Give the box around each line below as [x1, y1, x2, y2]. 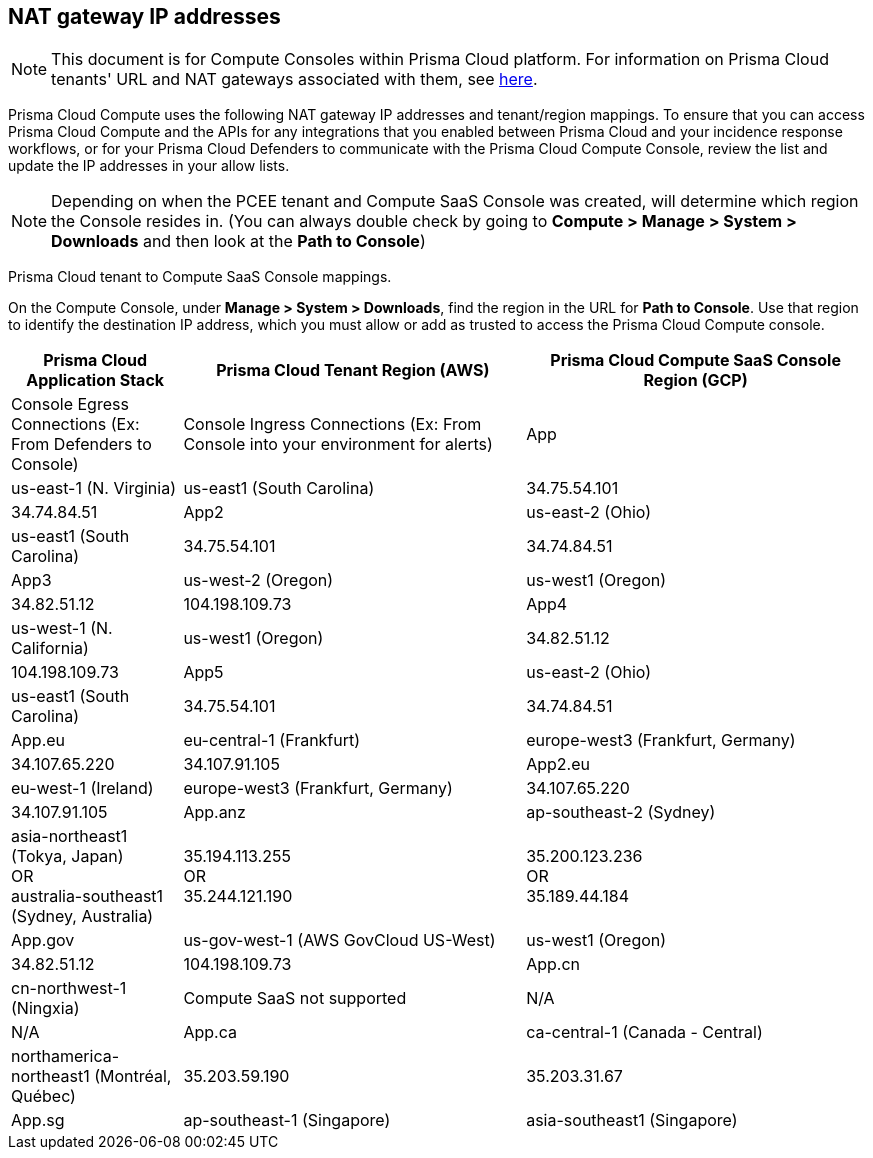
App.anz [183, 802, 246, 823]
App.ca [183, 1022, 237, 1043]
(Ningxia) [11, 998, 80, 1019]
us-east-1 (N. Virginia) [11, 478, 176, 499]
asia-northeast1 [11, 826, 128, 847]
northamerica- [11, 1046, 120, 1067]
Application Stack [26, 370, 165, 391]
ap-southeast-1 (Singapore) [183, 1110, 391, 1131]
